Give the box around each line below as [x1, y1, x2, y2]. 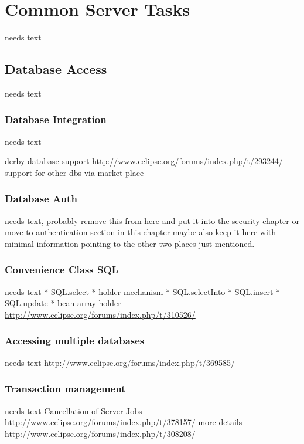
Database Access [5, 60, 107, 78]
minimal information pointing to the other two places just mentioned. [5, 237, 255, 249]
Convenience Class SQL [5, 262, 118, 277]
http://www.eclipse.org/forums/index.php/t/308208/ [5, 427, 196, 439]
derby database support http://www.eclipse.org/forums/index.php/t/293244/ [5, 155, 283, 167]
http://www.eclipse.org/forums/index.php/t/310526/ [5, 308, 196, 320]
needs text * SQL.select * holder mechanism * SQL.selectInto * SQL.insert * [5, 285, 280, 297]
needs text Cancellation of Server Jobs [5, 404, 142, 416]
